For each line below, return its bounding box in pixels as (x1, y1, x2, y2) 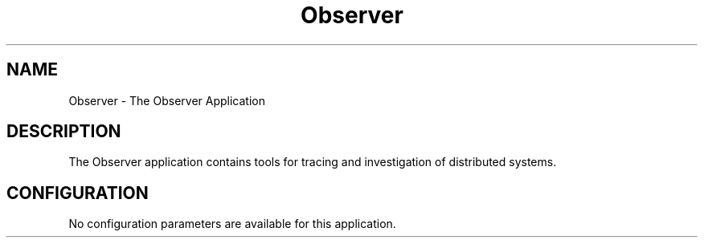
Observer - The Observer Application (68, 93, 265, 108)
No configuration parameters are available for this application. (68, 217, 396, 231)
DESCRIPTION (6, 121, 121, 142)
